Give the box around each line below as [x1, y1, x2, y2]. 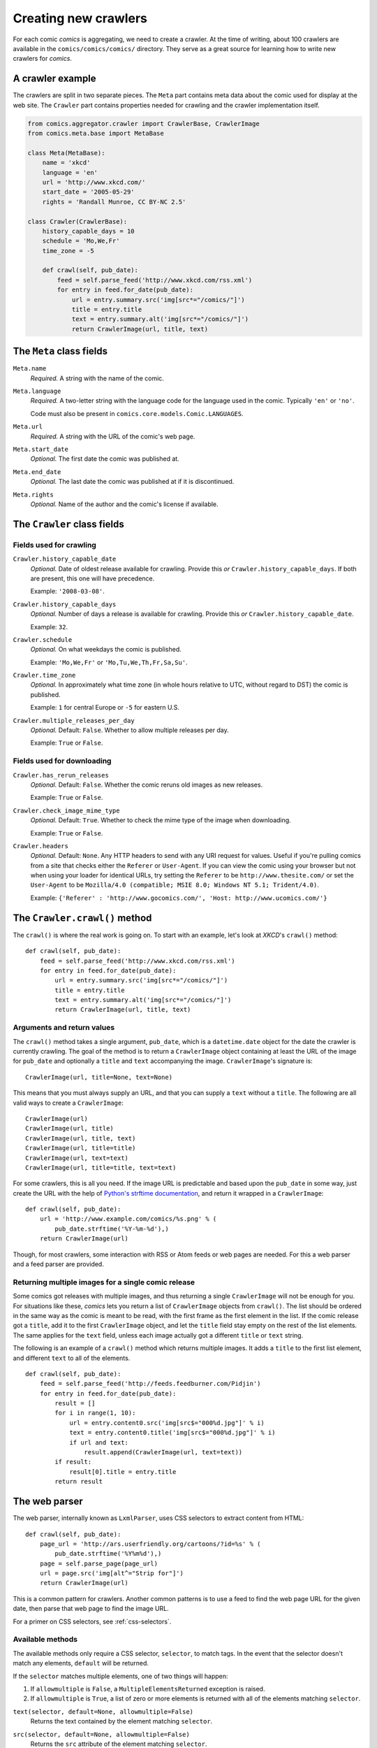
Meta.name [13, 364, 47, 373]
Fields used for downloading [13, 756, 112, 766]
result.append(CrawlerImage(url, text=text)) [84, 1448, 243, 1456]
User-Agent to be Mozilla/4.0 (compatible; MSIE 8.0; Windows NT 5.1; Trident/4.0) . [30, 881, 319, 889]
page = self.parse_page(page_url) [39, 1559, 158, 1568]
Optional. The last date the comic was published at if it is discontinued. [30, 478, 235, 486]
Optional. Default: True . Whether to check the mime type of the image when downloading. [30, 816, 291, 824]
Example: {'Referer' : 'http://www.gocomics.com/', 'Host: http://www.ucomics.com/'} [30, 894, 327, 902]
